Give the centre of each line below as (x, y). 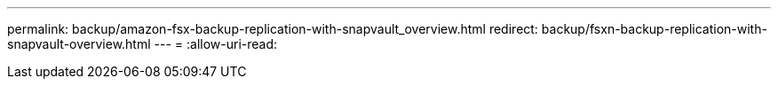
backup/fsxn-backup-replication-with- (654, 29)
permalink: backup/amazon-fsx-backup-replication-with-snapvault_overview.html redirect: (273, 29)
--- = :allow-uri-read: (216, 44)
